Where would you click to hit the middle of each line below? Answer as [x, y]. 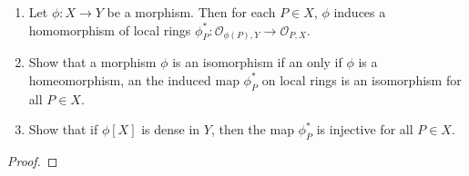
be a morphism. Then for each [191, 12]
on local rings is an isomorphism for [362, 79]
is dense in [171, 129]
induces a [360, 12]
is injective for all [365, 129]
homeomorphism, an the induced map [134, 79]
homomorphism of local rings [110, 29]
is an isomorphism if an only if [257, 62]
